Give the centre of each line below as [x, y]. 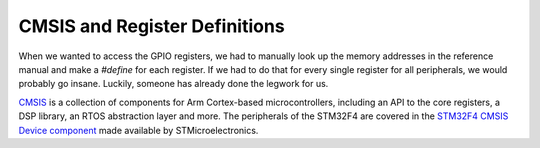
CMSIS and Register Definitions [151, 26]
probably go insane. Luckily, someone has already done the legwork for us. [173, 84]
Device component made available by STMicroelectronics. [138, 130]
